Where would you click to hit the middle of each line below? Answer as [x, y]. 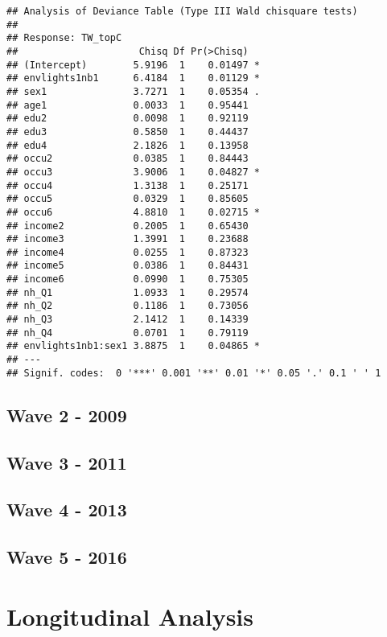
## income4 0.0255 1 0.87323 [128, 252]
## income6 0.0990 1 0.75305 [128, 279]
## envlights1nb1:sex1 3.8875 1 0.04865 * [133, 346]
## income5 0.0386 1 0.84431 [128, 266]
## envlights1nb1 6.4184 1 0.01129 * [133, 78]
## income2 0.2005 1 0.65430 [128, 226]
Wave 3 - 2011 [67, 462]
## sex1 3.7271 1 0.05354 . [133, 91]
